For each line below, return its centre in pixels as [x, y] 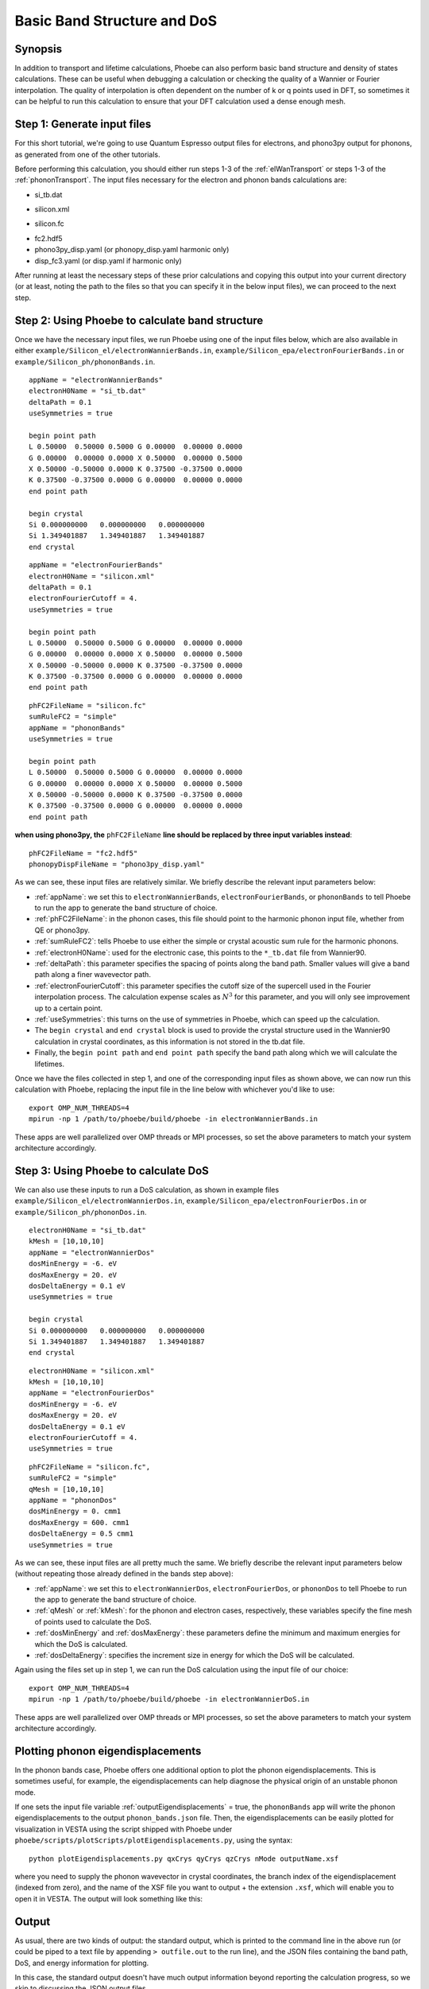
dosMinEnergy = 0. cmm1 [75, 1511]
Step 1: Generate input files [83, 125]
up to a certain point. [69, 1008]
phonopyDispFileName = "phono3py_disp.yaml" [117, 864]
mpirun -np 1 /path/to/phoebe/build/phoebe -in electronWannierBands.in [173, 1119]
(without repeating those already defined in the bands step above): [124, 1574]
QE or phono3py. [62, 930]
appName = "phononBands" [77, 728]
